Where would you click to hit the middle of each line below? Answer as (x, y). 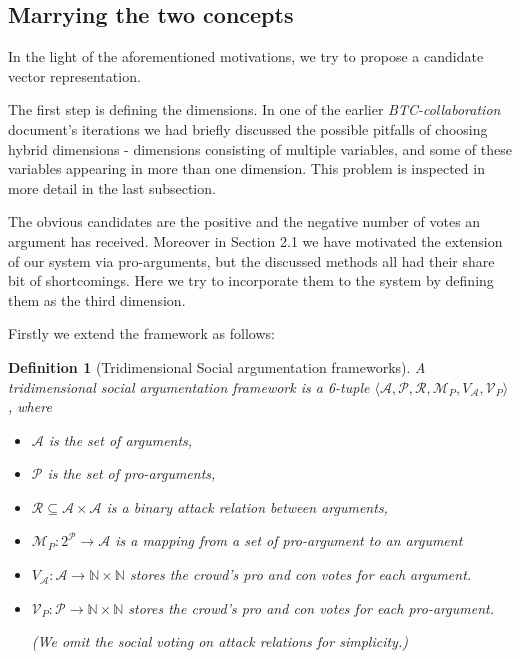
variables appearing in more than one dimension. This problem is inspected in (246, 168)
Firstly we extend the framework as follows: (141, 333)
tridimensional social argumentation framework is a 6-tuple (189, 386)
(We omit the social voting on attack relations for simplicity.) (219, 641)
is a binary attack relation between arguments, (247, 506)
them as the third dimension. (97, 299)
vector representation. (74, 75)
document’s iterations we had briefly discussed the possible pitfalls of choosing (248, 128)
